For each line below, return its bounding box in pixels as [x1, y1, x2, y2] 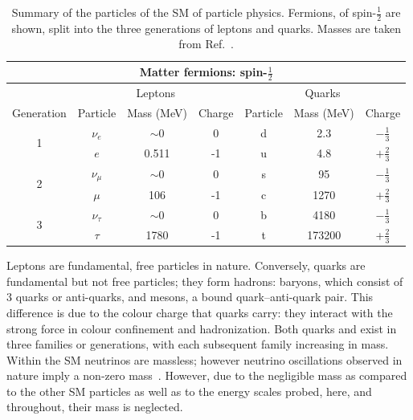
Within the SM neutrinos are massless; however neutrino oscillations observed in [6, 351, 403, 368]
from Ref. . [178, 35, 234, 52]
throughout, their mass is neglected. [6, 398, 183, 415]
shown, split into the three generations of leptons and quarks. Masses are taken [11, 19, 401, 36]
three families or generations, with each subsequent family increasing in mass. [6, 336, 389, 353]
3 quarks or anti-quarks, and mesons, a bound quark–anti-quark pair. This [6, 288, 374, 305]
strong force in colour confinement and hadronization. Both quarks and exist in [6, 320, 397, 336]
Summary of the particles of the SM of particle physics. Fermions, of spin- [11, 4, 377, 20]
